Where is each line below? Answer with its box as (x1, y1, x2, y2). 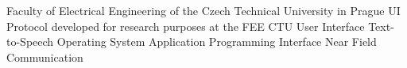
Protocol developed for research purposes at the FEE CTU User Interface (6, 17, 365, 34)
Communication (6, 48, 83, 65)
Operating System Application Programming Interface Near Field (56, 33, 377, 50)
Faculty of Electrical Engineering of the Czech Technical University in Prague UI (6, 2, 401, 18)
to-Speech (6, 33, 54, 50)
